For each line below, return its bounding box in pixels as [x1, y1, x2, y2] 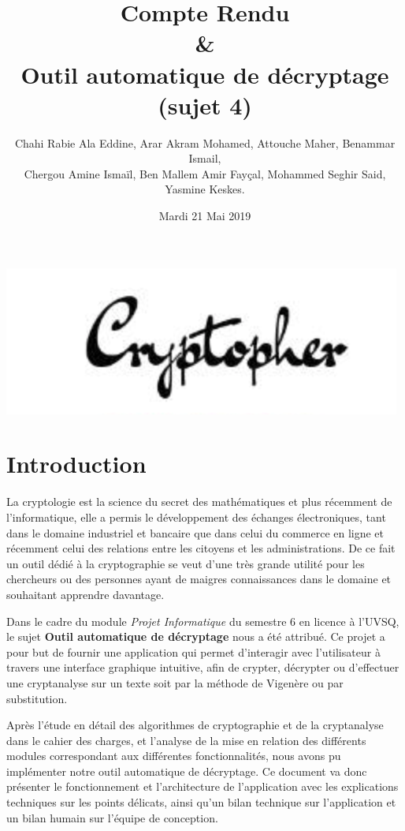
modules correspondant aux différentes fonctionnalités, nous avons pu [6, 747, 341, 764]
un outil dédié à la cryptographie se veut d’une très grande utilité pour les [6, 555, 365, 571]
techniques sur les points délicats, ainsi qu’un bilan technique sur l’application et [6, 794, 396, 810]
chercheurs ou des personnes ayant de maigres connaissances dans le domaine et [6, 571, 392, 587]
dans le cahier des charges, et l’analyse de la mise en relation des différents [6, 732, 366, 748]
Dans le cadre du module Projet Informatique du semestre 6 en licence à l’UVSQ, [6, 612, 399, 629]
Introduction [6, 447, 147, 480]
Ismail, [188, 150, 221, 167]
